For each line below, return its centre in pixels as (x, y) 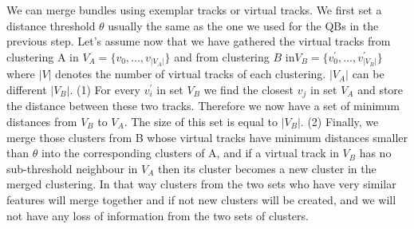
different (27, 89)
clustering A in (43, 56)
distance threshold (51, 25)
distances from (42, 121)
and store (380, 89)
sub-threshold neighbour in (72, 168)
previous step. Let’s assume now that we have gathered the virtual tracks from (199, 41)
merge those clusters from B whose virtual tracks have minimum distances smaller (207, 137)
